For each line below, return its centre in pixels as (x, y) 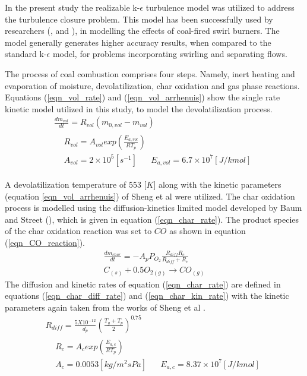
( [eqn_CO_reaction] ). (45, 242)
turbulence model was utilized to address (220, 7)
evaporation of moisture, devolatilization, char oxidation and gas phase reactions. (152, 85)
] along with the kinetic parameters (217, 184)
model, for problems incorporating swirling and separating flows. (170, 54)
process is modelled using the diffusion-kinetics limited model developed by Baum (153, 208)
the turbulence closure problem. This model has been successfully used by (139, 19)
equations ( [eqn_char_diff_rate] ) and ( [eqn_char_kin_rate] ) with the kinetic (147, 296)
